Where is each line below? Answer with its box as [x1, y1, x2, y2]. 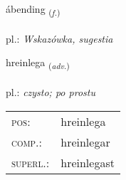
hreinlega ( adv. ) [6, 55, 70, 72]
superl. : [11, 154, 50, 171]
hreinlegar [61, 133, 110, 150]
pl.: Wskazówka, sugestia [6, 31, 113, 46]
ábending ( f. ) [6, 1, 61, 18]
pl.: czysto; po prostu [6, 85, 95, 100]
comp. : [11, 133, 42, 150]
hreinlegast [61, 154, 115, 171]
